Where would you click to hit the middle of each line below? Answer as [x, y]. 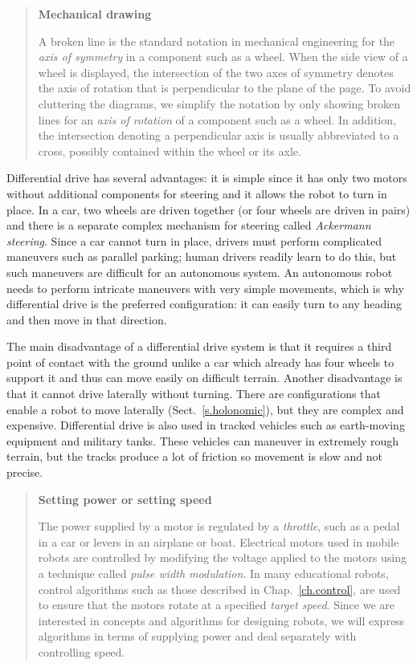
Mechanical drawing [95, 14]
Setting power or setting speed [125, 499]
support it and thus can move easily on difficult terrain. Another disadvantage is [204, 378]
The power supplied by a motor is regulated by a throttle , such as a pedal [219, 526]
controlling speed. [82, 651]
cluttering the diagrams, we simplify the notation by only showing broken [219, 103]
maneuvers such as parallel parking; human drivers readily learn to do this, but [202, 256]
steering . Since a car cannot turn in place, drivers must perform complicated [194, 240]
